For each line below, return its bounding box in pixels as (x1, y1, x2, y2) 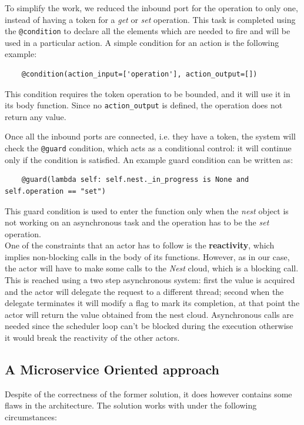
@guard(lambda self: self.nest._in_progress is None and (21, 175, 249, 184)
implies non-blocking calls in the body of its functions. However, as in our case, (5, 250, 290, 263)
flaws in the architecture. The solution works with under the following (5, 399, 257, 411)
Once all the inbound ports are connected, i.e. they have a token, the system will (5, 130, 296, 142)
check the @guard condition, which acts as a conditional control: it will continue (5, 142, 292, 154)
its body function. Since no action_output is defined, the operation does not (5, 99, 283, 111)
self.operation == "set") (5, 187, 106, 195)
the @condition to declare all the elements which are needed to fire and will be (5, 25, 290, 37)
